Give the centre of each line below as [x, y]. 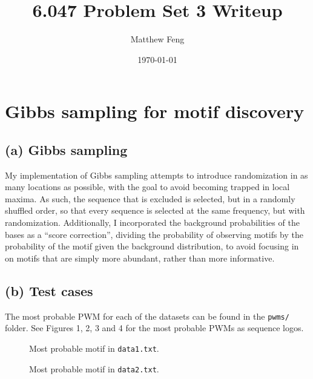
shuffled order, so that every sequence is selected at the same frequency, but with [155, 210]
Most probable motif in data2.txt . [94, 368]
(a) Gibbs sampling [66, 149]
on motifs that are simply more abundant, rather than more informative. [140, 258]
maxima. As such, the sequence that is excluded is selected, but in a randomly [150, 198]
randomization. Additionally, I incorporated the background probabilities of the [152, 222]
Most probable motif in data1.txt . [94, 348]
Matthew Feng [157, 39]
